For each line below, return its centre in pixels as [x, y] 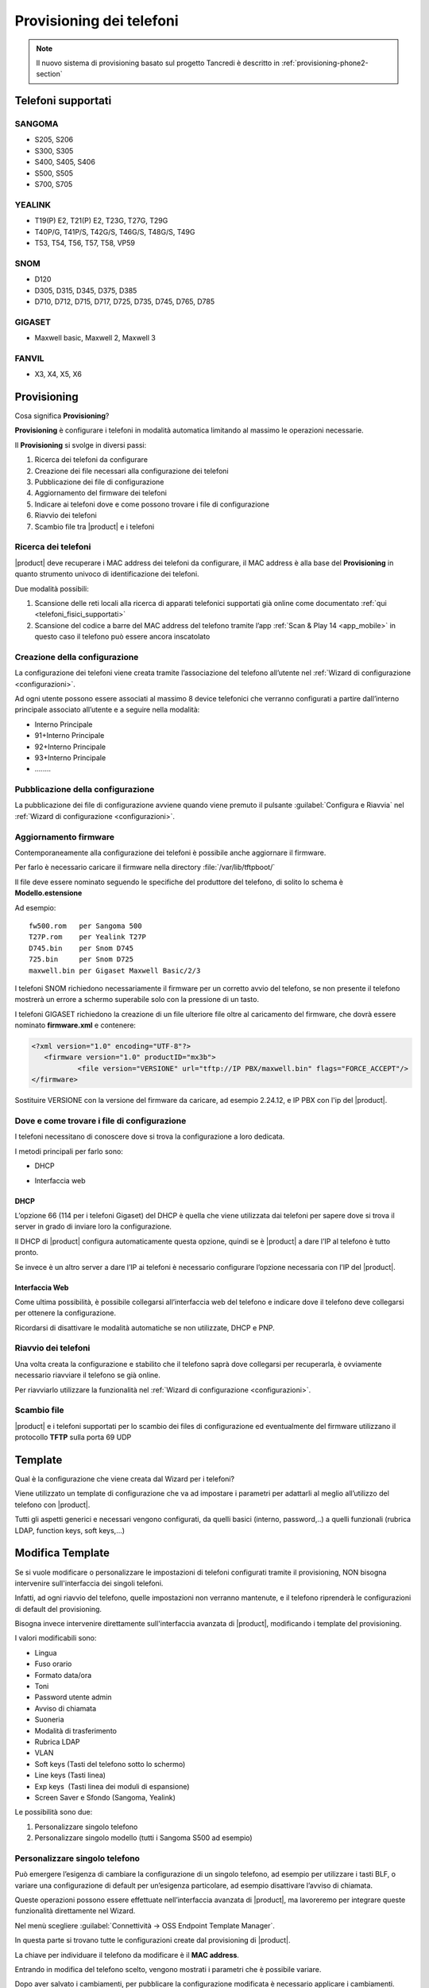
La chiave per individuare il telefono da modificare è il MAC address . [127, 1955]
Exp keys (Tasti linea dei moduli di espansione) [112, 1786]
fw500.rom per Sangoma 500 [85, 926]
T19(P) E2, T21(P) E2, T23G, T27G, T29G [101, 221]
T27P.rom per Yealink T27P [88, 937]
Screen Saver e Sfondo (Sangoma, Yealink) [105, 1797]
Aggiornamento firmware [65, 837]
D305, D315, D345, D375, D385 [86, 290]
